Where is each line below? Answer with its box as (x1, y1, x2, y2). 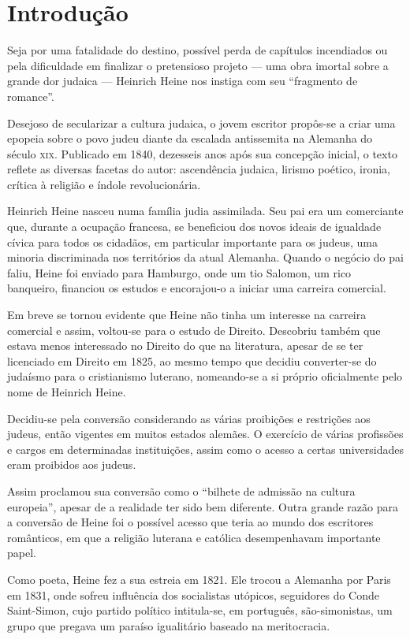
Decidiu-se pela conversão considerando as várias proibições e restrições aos (7, 410, 371, 426)
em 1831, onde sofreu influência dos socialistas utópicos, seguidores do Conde (7, 586, 380, 603)
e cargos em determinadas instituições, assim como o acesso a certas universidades (7, 440, 404, 457)
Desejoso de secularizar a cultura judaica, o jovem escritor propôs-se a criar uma (7, 114, 396, 131)
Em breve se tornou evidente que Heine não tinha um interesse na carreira (7, 306, 367, 323)
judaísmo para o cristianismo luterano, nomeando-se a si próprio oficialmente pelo (7, 368, 403, 385)
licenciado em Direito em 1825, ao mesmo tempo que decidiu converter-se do (7, 352, 377, 369)
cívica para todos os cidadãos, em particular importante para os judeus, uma (7, 233, 378, 250)
